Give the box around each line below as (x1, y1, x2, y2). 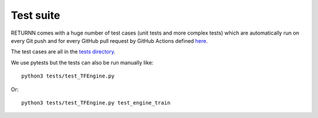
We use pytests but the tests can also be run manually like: (11, 59, 154, 66)
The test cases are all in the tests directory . (11, 48, 116, 55)
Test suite (11, 9, 61, 22)
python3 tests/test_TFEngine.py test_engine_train (21, 99, 171, 106)
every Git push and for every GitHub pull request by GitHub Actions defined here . (11, 37, 208, 44)
